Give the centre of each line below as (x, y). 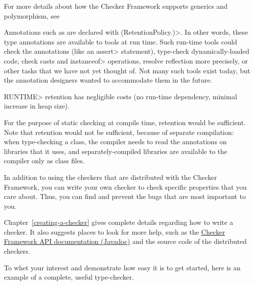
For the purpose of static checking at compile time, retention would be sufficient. (125, 122)
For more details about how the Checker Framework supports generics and (116, 6)
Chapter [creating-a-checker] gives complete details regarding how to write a (119, 222)
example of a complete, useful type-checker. (69, 277)
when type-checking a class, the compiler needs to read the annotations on (115, 142)
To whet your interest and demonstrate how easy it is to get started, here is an (122, 267)
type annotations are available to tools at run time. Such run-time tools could (121, 41)
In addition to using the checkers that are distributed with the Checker (111, 177)
